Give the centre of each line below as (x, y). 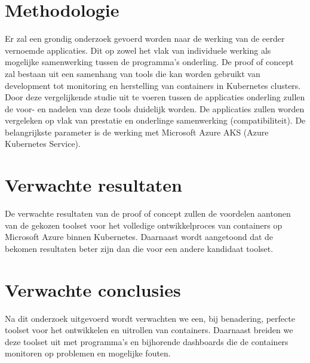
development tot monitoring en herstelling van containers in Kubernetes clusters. (153, 85)
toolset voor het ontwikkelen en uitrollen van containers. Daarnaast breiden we (149, 330)
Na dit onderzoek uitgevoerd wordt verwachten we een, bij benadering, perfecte (150, 318)
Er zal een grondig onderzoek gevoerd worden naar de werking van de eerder (145, 39)
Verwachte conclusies (93, 289)
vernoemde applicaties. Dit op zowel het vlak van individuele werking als (138, 50)
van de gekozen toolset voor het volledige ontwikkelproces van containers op (144, 225)
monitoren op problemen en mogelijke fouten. (88, 353)
